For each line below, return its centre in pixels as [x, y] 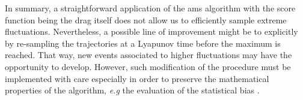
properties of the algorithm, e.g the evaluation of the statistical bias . [132, 90]
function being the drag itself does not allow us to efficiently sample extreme [146, 19]
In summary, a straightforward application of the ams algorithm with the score [150, 8]
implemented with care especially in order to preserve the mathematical [137, 78]
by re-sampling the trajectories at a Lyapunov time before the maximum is [143, 43]
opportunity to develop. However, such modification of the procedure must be [148, 66]
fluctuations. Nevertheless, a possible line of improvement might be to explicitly [151, 31]
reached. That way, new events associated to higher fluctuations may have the [148, 55]
